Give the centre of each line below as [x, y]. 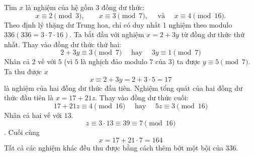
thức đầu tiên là [29, 98]
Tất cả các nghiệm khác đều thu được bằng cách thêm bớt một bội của [114, 147]
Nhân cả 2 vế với [30, 61]
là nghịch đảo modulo [114, 61]
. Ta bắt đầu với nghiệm [107, 34]
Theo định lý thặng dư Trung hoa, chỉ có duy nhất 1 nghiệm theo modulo [118, 24]
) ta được [186, 61]
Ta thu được [23, 71]
